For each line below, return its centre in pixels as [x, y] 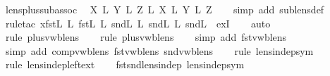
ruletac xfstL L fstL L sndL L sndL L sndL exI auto [138, 23]
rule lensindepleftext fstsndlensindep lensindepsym [125, 64]
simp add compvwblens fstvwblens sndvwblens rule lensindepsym [159, 50]
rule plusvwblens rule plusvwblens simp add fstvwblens [146, 37]
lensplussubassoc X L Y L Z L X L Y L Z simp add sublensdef [165, 9]
